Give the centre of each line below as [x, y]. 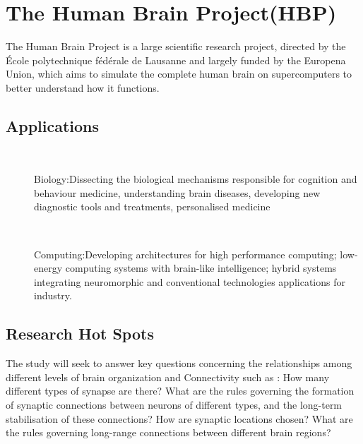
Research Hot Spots [80, 334]
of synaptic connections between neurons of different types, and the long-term [174, 405]
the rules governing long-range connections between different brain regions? [168, 432]
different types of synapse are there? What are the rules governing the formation [180, 391]
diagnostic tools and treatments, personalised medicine [152, 206]
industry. [53, 295]
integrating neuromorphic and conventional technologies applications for [190, 281]
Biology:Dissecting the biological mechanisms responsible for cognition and [196, 179]
